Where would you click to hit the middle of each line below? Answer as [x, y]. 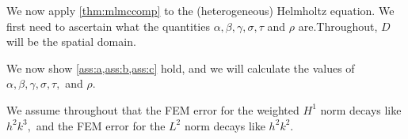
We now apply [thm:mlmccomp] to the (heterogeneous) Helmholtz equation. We [200, 10]
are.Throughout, [338, 26]
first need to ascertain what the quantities [108, 26]
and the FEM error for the [101, 125]
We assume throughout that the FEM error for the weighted [153, 109]
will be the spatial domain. [71, 41]
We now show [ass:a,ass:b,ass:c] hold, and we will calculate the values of [181, 68]
